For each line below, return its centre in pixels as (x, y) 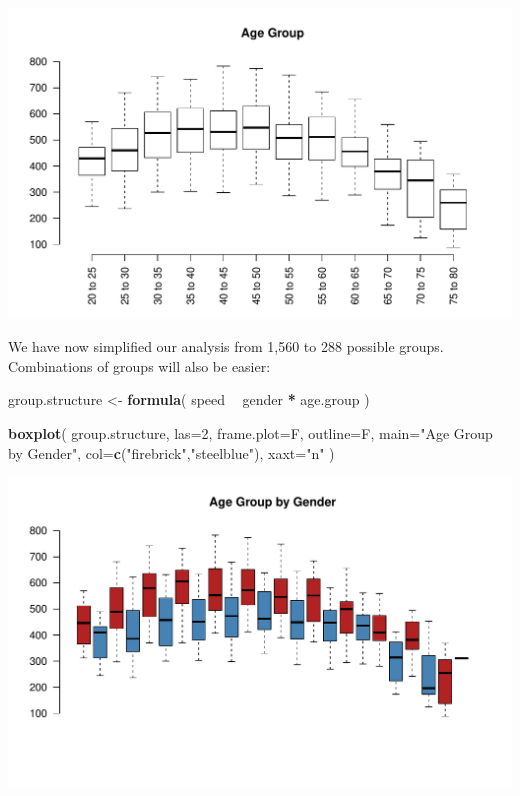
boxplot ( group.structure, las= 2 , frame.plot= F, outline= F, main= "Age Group (250, 432)
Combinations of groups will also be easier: (139, 365)
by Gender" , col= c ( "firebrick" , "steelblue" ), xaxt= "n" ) (171, 452)
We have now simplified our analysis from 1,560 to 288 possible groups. (226, 346)
